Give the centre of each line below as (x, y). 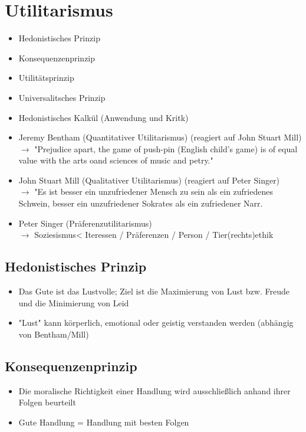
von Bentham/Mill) (54, 334)
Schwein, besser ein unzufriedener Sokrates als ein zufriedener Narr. (141, 203)
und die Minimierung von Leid (74, 302)
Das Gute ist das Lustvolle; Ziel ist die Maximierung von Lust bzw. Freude (154, 291)
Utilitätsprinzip (46, 78)
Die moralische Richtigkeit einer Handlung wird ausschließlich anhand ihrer (154, 390)
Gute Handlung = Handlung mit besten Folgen (104, 422)
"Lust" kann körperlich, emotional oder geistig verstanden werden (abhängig (156, 323)
